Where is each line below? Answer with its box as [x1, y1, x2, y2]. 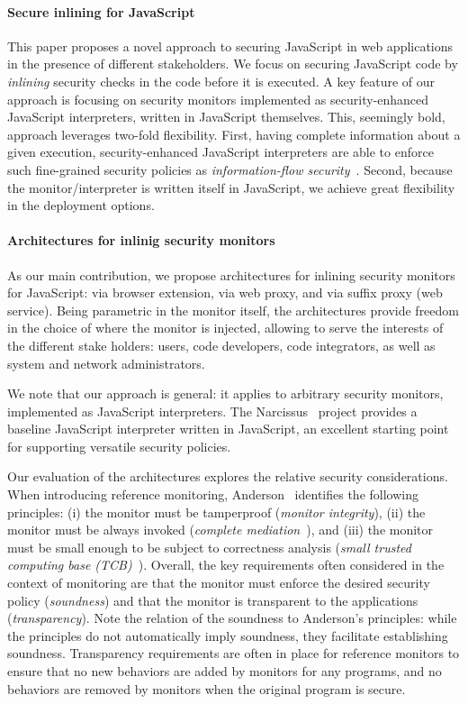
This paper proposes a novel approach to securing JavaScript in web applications [7, 36, 454, 55]
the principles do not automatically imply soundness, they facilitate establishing [7, 626, 448, 645]
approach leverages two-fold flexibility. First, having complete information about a [7, 124, 461, 143]
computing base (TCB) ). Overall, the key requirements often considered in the [7, 555, 445, 574]
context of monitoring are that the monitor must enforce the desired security [7, 573, 430, 592]
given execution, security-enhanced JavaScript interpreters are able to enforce [7, 142, 434, 161]
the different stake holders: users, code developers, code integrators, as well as [7, 335, 436, 354]
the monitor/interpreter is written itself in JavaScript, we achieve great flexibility [7, 178, 455, 197]
